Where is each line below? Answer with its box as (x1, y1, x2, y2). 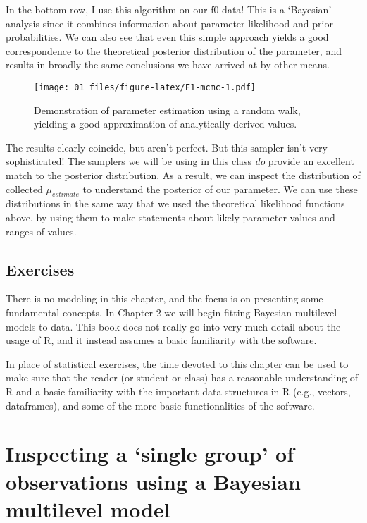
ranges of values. (6, 223, 77, 238)
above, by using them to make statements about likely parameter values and (6, 209, 335, 224)
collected (6, 181, 43, 196)
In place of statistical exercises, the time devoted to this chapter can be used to (6, 356, 349, 371)
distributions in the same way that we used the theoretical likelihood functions (6, 196, 345, 211)
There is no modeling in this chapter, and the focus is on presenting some (6, 291, 323, 306)
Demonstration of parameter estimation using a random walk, (34, 102, 301, 117)
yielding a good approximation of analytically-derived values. (34, 116, 297, 131)
